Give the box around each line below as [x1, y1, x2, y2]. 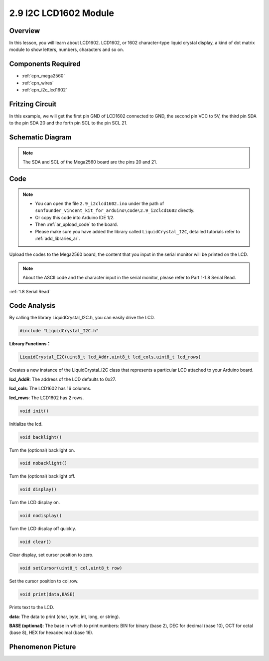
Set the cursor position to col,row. [9, 578, 79, 584]
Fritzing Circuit [9, 100, 57, 108]
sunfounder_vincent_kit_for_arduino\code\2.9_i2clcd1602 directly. [35, 207, 195, 213]
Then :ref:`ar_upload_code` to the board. [35, 221, 118, 227]
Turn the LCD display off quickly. [9, 526, 77, 532]
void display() [19, 487, 57, 492]
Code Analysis [9, 301, 56, 310]
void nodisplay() [19, 513, 62, 519]
